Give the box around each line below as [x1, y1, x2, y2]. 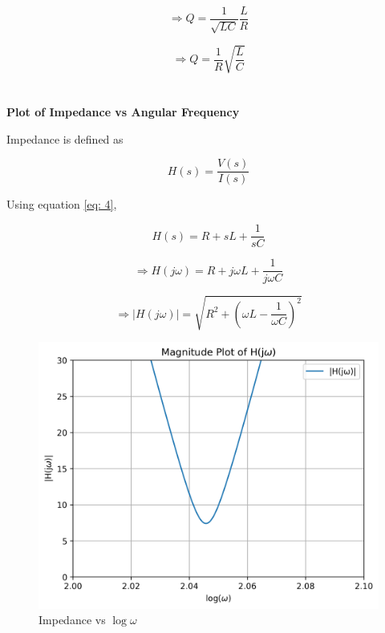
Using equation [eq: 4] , [6, 196, 117, 213]
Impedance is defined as [6, 130, 124, 147]
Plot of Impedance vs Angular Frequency [6, 103, 240, 120]
